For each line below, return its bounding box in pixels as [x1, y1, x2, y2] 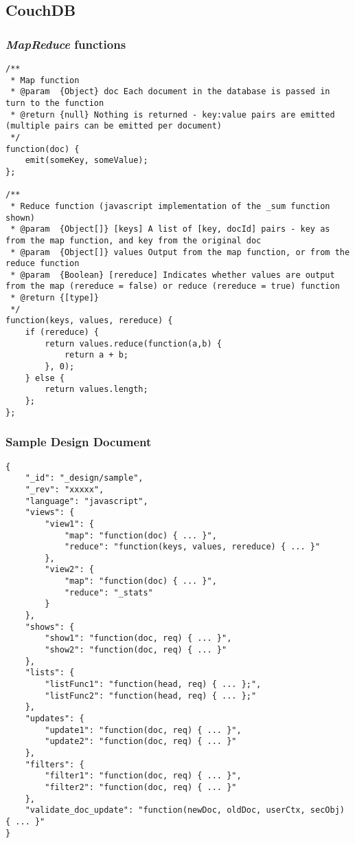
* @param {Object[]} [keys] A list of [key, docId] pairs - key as [10, 224, 330, 234]
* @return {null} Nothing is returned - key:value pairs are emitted [10, 109, 335, 120]
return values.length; [45, 384, 148, 395]
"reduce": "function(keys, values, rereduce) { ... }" [64, 542, 321, 552]
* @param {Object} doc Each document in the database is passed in [10, 87, 330, 97]
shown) [5, 212, 35, 223]
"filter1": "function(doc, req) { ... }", [45, 771, 242, 781]
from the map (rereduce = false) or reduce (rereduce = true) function [5, 281, 340, 292]
